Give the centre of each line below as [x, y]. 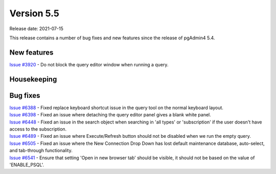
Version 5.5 [34, 13]
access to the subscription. [38, 129]
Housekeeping [33, 79]
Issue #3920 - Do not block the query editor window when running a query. [89, 64]
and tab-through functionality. [41, 151]
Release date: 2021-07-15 [36, 29]
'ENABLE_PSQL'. [27, 165]
